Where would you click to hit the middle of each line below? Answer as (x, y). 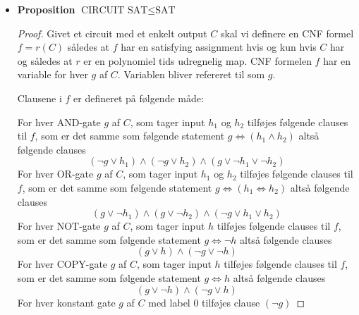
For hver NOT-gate (59, 226)
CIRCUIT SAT (115, 11)
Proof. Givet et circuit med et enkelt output (112, 33)
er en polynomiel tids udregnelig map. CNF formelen (197, 60)
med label (169, 302)
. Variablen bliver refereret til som (191, 74)
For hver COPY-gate (62, 264)
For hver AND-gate (59, 122)
